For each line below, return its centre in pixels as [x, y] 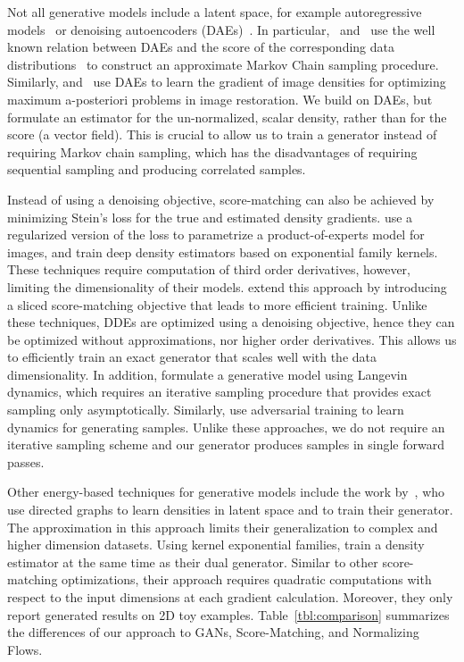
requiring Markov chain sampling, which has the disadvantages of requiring [212, 151]
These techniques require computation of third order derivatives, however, [209, 269]
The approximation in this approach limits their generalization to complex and [223, 527]
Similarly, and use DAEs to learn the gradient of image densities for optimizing [227, 82]
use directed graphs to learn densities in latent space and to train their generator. [230, 510]
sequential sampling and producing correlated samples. [157, 169]
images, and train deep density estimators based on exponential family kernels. [223, 251]
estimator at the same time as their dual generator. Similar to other [193, 561]
